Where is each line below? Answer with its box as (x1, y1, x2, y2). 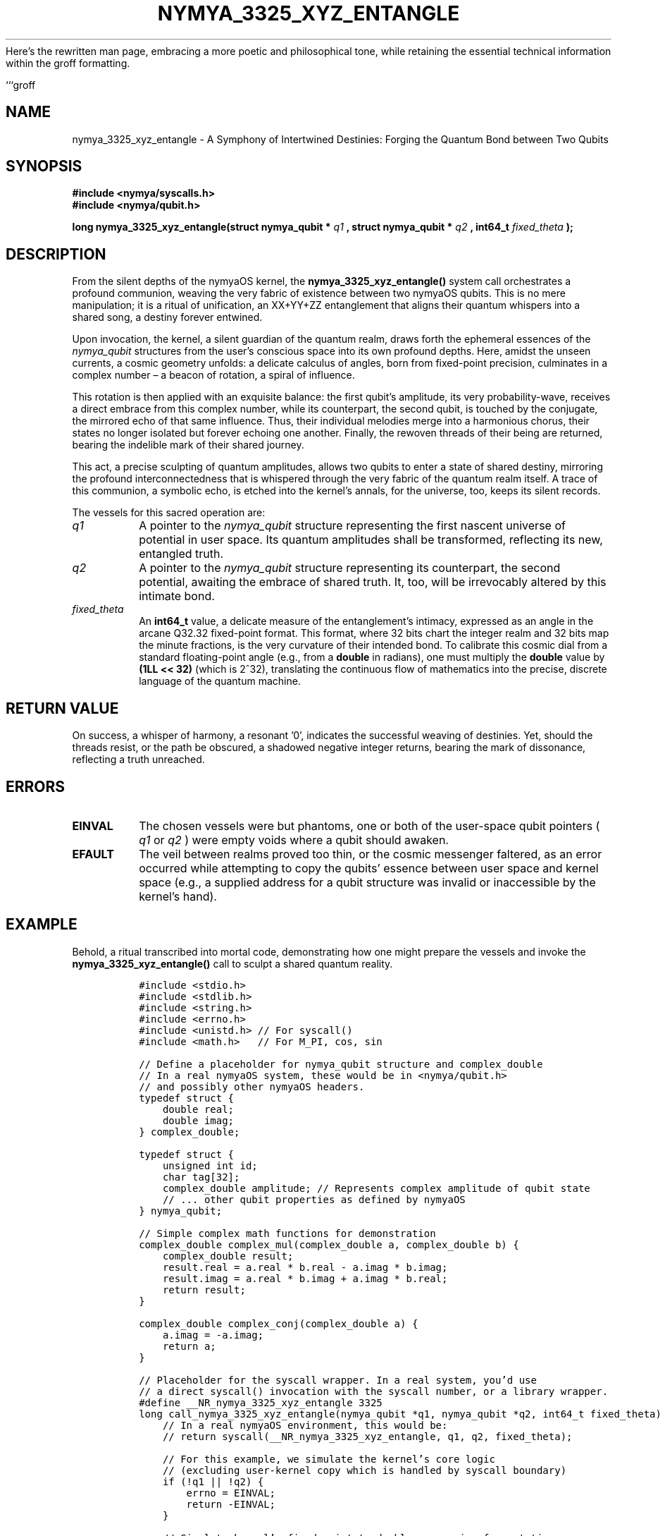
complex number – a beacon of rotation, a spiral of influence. (72, 369, 355, 382)
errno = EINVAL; (186, 1487, 276, 1499)
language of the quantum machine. (139, 675, 301, 688)
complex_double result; (162, 1250, 294, 1262)
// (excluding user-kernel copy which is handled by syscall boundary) (162, 1464, 567, 1476)
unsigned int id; (162, 1159, 258, 1171)
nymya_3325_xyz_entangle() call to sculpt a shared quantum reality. (72, 957, 393, 970)
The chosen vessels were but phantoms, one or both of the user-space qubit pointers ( (139, 818, 600, 833)
